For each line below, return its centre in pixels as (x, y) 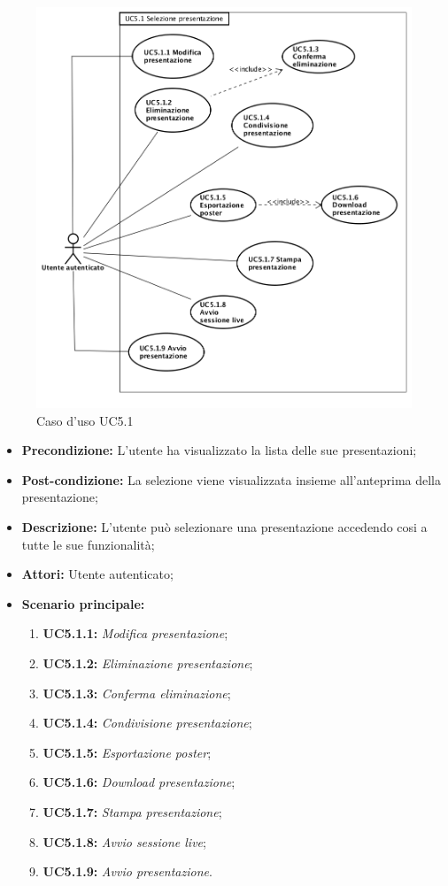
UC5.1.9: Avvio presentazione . (127, 871)
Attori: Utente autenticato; (97, 574)
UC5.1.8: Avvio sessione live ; (124, 841)
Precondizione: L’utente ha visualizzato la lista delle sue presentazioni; (219, 450)
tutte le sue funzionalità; (88, 544)
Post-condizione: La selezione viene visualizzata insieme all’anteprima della (232, 479)
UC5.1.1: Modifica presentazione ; (135, 633)
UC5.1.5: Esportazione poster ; (127, 752)
